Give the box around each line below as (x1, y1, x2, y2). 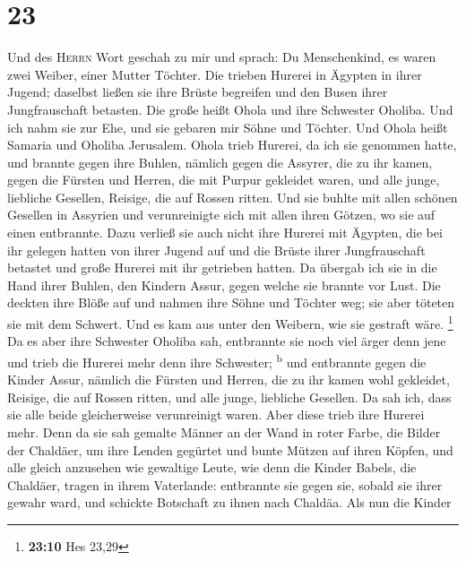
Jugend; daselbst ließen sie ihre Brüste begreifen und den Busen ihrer (7, 82, 388, 101)
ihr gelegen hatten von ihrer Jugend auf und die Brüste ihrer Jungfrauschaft (7, 240, 426, 259)
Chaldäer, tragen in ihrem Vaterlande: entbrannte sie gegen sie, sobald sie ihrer (7, 475, 443, 494)
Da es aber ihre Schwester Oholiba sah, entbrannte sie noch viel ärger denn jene (7, 332, 446, 350)
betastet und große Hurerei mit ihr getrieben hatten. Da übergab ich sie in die (7, 258, 437, 277)
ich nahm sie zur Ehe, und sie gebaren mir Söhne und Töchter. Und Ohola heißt (7, 117, 448, 136)
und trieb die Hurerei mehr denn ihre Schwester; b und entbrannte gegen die (7, 350, 427, 371)
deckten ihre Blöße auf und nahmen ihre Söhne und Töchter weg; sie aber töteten (7, 293, 455, 312)
